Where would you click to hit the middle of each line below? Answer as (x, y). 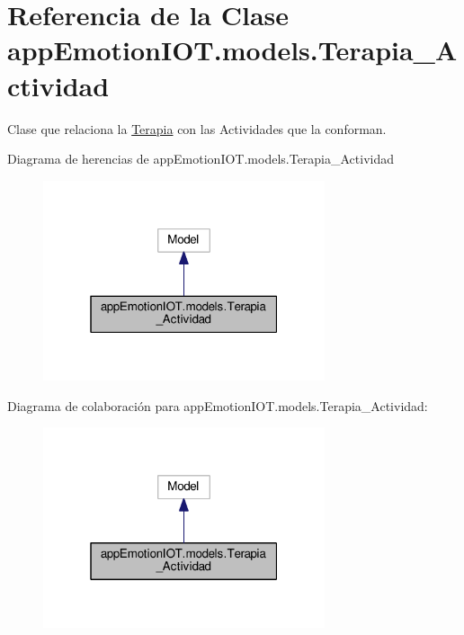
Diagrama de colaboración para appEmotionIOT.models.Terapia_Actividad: (218, 405)
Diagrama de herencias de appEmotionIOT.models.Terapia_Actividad (201, 159)
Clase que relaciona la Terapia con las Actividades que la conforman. (197, 128)
